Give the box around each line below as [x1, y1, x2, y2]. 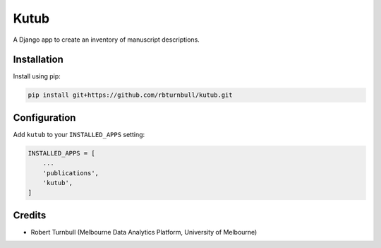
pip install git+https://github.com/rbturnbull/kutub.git [28, 91, 233, 99]
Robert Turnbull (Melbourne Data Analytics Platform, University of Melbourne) [30, 228, 258, 236]
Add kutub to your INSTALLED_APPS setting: [13, 130, 145, 138]
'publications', [42, 169, 99, 177]
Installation [13, 54, 64, 66]
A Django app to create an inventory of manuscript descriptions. [13, 35, 200, 44]
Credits [13, 209, 47, 221]
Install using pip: [13, 72, 61, 81]
